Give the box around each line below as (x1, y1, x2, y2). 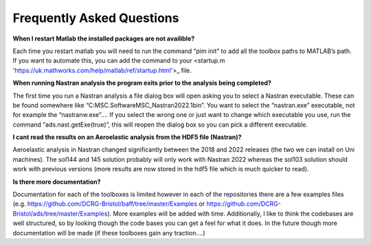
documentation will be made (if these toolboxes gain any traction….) (12, 228, 205, 237)
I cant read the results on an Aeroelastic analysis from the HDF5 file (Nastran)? (12, 133, 242, 141)
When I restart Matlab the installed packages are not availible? (12, 34, 195, 43)
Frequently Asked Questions (12, 10, 179, 25)
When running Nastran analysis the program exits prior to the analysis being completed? (12, 79, 271, 87)
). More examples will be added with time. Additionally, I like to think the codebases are (107, 209, 354, 217)
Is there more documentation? (12, 178, 101, 186)
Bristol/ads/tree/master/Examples (12, 209, 108, 217)
